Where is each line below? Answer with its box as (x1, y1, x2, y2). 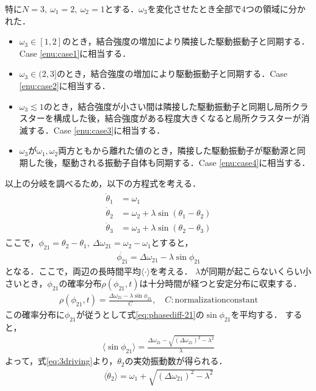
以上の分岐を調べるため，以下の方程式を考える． (5, 176, 201, 189)
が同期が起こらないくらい (200, 265, 303, 278)
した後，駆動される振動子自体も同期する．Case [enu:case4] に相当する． (27, 156, 311, 168)
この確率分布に (5, 308, 65, 321)
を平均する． (231, 308, 282, 321)
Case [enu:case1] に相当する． (19, 46, 131, 59)
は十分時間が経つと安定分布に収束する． (139, 276, 302, 289)
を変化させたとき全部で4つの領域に (147, 2, 289, 15)
